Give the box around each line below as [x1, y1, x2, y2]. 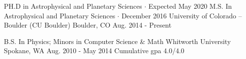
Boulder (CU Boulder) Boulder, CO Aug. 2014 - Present [4, 20, 172, 30]
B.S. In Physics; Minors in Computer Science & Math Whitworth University [4, 36, 231, 46]
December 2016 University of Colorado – [121, 10, 242, 20]
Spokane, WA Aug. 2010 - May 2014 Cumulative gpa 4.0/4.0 [4, 45, 184, 56]
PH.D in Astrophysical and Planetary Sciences [4, 1, 142, 11]
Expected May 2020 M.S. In [148, 1, 232, 11]
